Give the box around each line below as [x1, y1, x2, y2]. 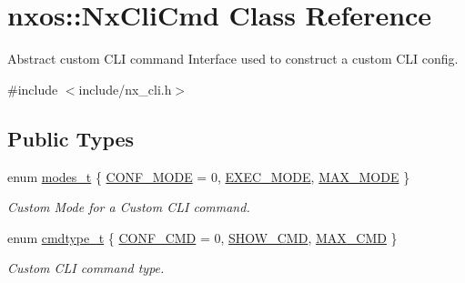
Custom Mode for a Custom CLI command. [7, 197, 250, 217]
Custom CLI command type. [7, 258, 165, 278]
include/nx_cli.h [78, 79, 172, 98]
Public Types [7, 124, 135, 152]
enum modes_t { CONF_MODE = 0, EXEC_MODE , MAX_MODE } [7, 167, 410, 186]
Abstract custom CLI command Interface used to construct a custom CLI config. [7, 49, 459, 68]
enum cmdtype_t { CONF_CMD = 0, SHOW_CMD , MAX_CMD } [7, 227, 398, 247]
